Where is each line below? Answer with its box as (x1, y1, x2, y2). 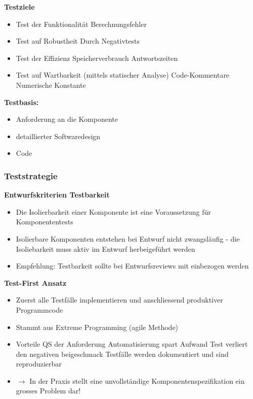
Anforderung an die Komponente (16, 114, 118, 124)
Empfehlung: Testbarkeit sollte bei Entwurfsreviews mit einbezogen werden (16, 260, 249, 271)
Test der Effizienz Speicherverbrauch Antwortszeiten (16, 52, 178, 63)
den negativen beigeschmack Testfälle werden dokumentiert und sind (16, 348, 229, 359)
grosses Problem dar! (16, 385, 81, 396)
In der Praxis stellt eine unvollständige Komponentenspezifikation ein (29, 375, 245, 386)
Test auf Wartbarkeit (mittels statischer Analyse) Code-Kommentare (16, 70, 230, 80)
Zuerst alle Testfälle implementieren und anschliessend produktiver (16, 294, 223, 305)
